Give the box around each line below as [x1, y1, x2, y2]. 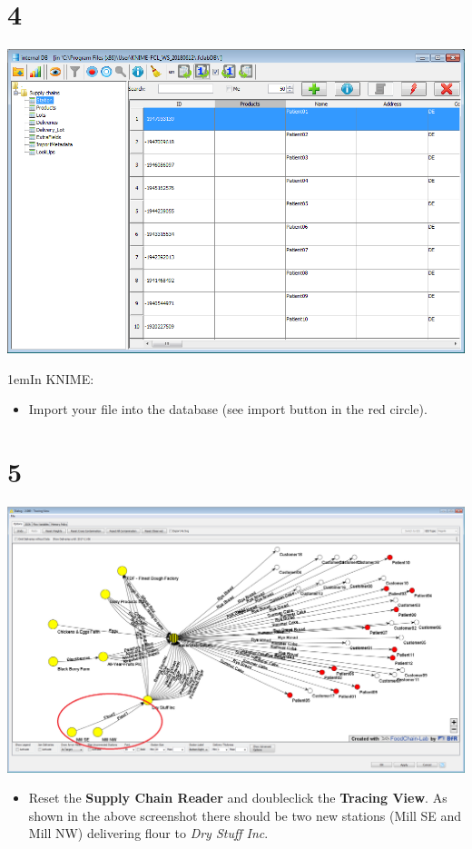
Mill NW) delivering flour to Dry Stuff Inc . [28, 824, 269, 843]
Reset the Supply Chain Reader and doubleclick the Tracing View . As [28, 788, 447, 807]
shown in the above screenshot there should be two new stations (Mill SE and [28, 805, 462, 824]
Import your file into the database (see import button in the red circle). [28, 400, 428, 419]
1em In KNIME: [7, 369, 94, 388]
